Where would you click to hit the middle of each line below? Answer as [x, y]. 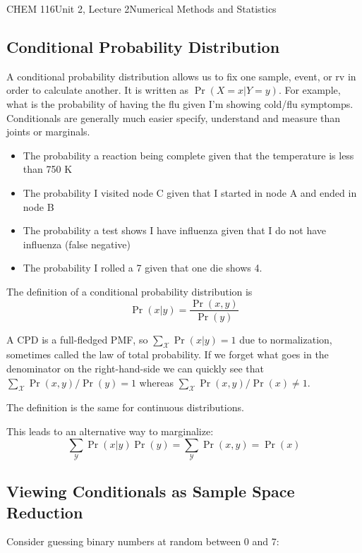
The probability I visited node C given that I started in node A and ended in [190, 192]
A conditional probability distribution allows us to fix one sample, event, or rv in [181, 76]
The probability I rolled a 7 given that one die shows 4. [143, 268]
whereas [156, 382]
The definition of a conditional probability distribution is [129, 291]
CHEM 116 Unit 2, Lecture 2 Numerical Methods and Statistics [141, 8]
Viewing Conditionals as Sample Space [151, 491]
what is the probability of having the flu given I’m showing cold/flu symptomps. [180, 103]
